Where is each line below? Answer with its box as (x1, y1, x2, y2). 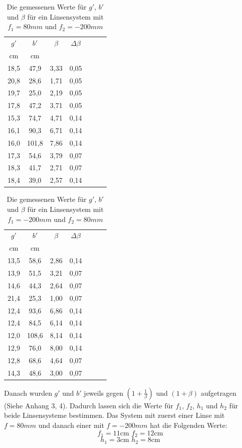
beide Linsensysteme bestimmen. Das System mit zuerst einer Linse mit (4, 410, 225, 420)
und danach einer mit (38, 420, 104, 430)
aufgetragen (200, 387, 236, 398)
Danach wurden (4, 387, 52, 398)
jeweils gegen (84, 387, 123, 398)
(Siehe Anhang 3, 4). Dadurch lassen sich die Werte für (4, 400, 173, 410)
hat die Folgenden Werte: (150, 420, 227, 430)
